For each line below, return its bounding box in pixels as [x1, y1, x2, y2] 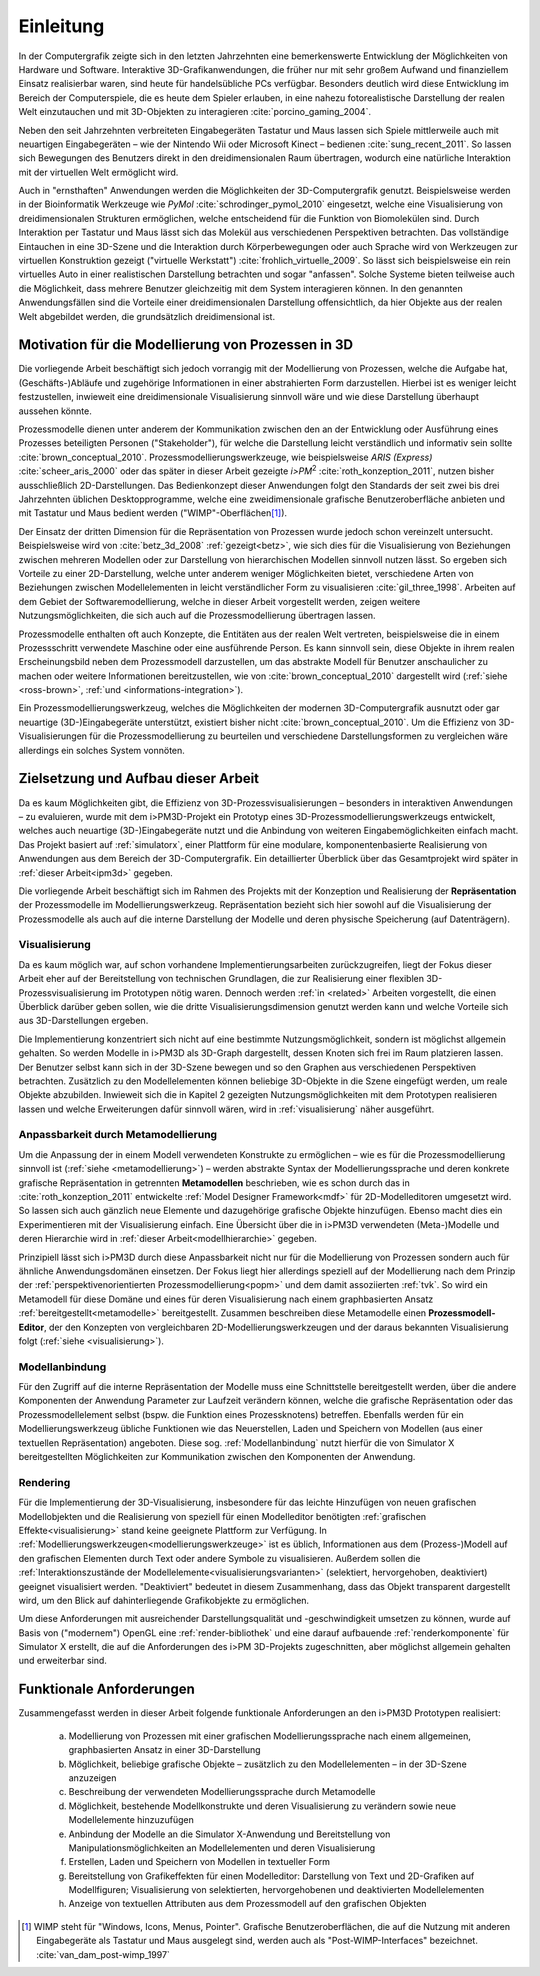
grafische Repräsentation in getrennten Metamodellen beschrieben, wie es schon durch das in [18, 1176, 410, 1189]
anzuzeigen [68, 1771, 117, 1784]
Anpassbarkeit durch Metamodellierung [18, 1128, 218, 1142]
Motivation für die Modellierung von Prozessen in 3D [18, 336, 354, 354]
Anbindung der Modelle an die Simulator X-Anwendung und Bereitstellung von [68, 1828, 391, 1840]
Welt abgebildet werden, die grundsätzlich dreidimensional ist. [18, 310, 275, 322]
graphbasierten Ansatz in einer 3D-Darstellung [68, 1744, 261, 1756]
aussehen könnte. [18, 405, 92, 417]
